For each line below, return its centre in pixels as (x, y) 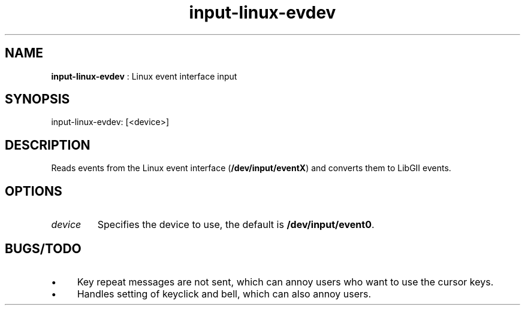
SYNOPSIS (37, 99)
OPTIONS (34, 191)
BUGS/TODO (43, 248)
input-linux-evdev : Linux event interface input (144, 76)
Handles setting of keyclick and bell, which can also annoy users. (224, 294)
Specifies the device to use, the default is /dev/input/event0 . (236, 225)
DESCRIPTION (48, 145)
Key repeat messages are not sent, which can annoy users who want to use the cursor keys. (285, 282)
